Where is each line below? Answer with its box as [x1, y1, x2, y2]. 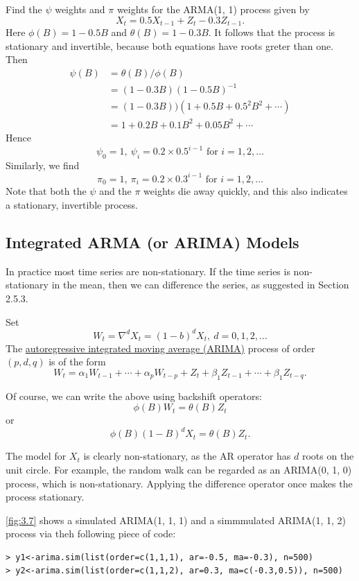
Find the [6, 2, 42, 16]
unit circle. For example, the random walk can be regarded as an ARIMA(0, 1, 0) [6, 462, 352, 476]
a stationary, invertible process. [6, 197, 138, 211]
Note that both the [6, 184, 87, 198]
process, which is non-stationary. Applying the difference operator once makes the [6, 476, 353, 490]
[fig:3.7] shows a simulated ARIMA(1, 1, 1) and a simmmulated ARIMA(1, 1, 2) [6, 512, 347, 527]
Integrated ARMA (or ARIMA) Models [6, 231, 299, 252]
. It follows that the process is [208, 25, 335, 40]
